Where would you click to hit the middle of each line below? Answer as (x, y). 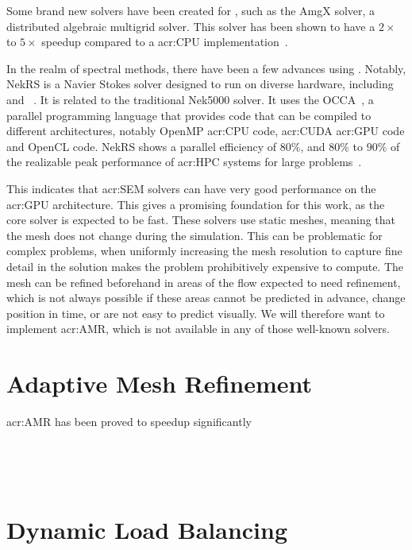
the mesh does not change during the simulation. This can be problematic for (194, 235)
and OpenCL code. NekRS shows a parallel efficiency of (142, 146)
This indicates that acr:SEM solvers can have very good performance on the (191, 188)
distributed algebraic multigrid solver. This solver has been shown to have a (191, 26)
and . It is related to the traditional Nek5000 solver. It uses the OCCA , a (190, 99)
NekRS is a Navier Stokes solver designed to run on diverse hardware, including (200, 84)
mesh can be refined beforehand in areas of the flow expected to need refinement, (204, 282)
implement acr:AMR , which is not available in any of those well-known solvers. (198, 329)
